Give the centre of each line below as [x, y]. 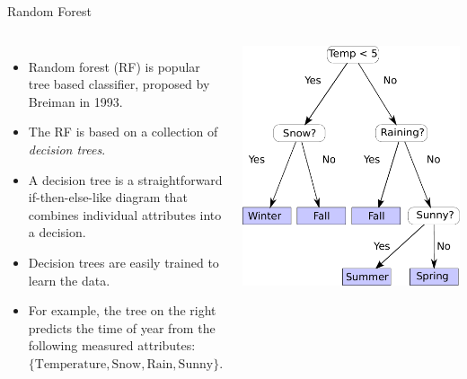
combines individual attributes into [125, 214]
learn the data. [69, 280]
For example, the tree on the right [122, 310]
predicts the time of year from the [122, 327]
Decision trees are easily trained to [123, 262]
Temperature [70, 364]
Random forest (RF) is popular [114, 66]
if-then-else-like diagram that [108, 197]
